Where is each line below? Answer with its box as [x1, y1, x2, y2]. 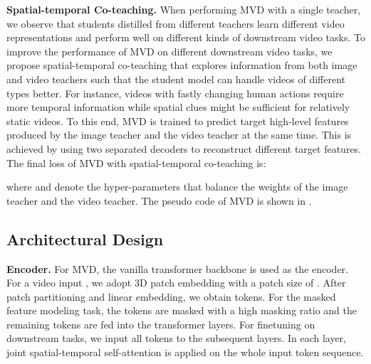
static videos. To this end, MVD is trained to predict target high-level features [6, 113, 349, 128]
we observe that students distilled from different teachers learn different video [6, 16, 345, 31]
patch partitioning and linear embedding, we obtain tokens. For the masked [6, 289, 336, 304]
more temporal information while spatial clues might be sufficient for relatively [6, 100, 350, 114]
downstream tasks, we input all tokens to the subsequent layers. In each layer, [6, 331, 346, 346]
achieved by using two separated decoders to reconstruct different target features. [6, 141, 362, 156]
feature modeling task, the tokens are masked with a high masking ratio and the [6, 303, 357, 318]
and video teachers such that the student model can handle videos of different [6, 71, 345, 86]
